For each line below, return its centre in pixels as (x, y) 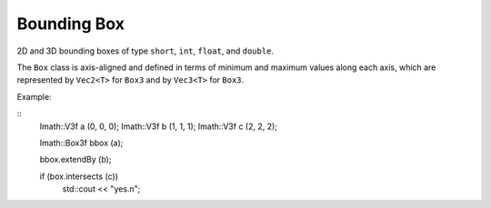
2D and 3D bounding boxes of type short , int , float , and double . (145, 51)
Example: (34, 96)
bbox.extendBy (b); (75, 160)
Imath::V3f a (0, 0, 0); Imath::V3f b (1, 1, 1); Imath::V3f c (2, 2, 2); (158, 126)
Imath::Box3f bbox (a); (81, 143)
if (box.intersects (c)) (79, 176)
